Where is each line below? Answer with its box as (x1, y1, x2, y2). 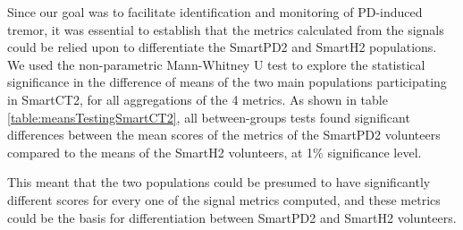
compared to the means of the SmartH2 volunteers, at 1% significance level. (7, 142, 422, 161)
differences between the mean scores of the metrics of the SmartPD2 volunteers (7, 125, 441, 144)
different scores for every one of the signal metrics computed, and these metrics (7, 190, 441, 209)
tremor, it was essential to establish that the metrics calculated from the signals (7, 20, 444, 38)
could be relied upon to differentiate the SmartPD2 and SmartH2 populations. (7, 38, 437, 56)
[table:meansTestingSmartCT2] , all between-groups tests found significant (7, 107, 410, 126)
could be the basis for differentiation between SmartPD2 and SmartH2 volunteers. (7, 208, 457, 226)
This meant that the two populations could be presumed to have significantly (7, 173, 431, 192)
